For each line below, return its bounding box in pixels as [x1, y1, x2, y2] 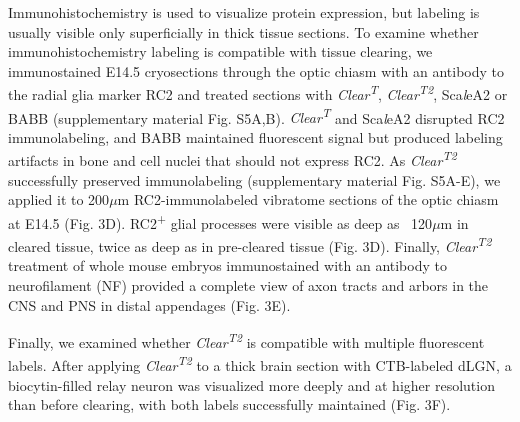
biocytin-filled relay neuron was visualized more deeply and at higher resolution [8, 374, 495, 395]
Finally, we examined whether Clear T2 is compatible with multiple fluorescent [8, 329, 485, 352]
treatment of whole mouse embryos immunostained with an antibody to [8, 255, 447, 276]
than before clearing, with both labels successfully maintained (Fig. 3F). [8, 394, 451, 415]
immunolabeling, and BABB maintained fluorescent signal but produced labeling [8, 126, 503, 147]
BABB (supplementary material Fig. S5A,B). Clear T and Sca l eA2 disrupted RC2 [8, 104, 505, 128]
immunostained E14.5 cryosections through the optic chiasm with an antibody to [8, 60, 505, 81]
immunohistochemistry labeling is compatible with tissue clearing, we [8, 41, 433, 62]
